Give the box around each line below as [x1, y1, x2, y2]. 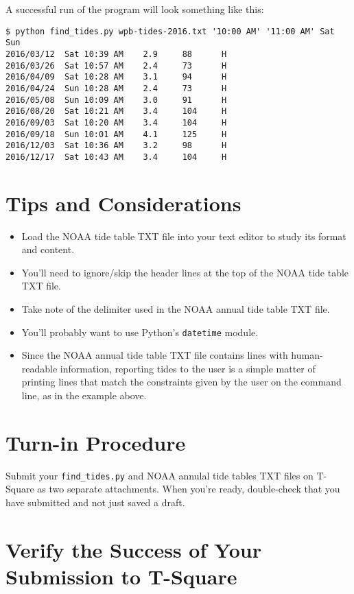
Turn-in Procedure [5, 428, 186, 456]
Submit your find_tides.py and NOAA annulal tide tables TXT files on [5, 468, 314, 482]
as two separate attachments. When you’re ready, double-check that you [37, 482, 340, 496]
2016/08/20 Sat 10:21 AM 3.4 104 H [5, 106, 227, 117]
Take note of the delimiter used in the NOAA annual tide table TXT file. [21, 301, 330, 316]
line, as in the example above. [21, 388, 147, 402]
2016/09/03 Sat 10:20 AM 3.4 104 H [5, 117, 227, 128]
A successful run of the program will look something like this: [5, 2, 264, 16]
